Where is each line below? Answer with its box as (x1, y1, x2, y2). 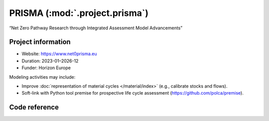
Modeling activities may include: (9, 74, 76, 80)
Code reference (9, 103, 59, 112)
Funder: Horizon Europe (21, 65, 71, 71)
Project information (9, 38, 71, 46)
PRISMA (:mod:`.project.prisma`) (9, 7, 149, 18)
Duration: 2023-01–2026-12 (21, 58, 79, 64)
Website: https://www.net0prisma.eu (21, 51, 97, 57)
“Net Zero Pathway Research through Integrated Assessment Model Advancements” (9, 25, 183, 31)
